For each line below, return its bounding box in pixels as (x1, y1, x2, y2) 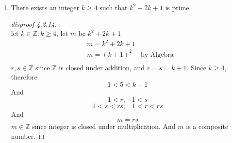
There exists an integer (11, 2, 80, 12)
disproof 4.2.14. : (11, 18, 61, 29)
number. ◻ (11, 130, 45, 141)
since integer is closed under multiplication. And (32, 121, 176, 131)
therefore (11, 72, 37, 82)
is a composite (186, 121, 229, 131)
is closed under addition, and (59, 62, 145, 72)
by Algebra (140, 51, 174, 58)
